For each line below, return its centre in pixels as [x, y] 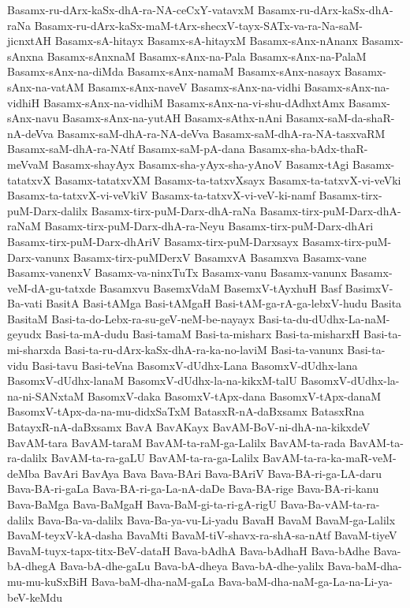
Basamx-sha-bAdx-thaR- [308, 149]
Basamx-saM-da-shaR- [340, 118]
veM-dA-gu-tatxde [52, 287]
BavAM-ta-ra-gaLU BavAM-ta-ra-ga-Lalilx [155, 458]
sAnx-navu [33, 118]
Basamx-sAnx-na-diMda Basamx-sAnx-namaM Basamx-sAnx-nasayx [174, 71]
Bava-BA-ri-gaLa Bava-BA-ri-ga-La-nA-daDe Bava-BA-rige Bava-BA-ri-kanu [193, 489]
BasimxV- [369, 287]
